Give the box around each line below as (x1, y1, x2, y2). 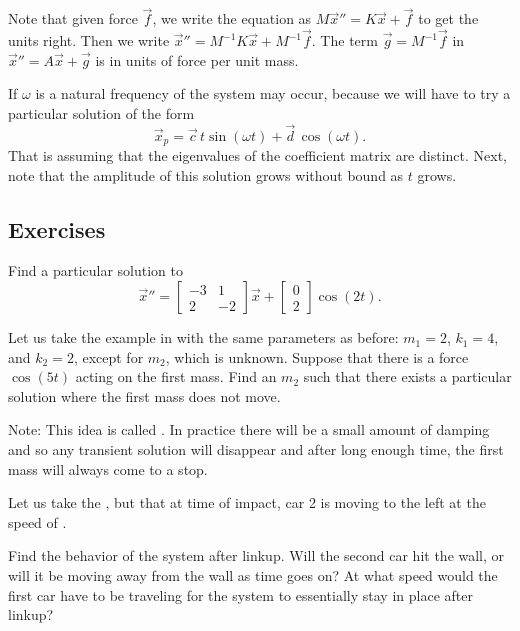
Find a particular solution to (8, 260, 183, 281)
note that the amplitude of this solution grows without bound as (8, 164, 404, 185)
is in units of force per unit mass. (95, 49, 299, 70)
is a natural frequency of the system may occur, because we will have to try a (35, 83, 511, 104)
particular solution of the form (8, 102, 195, 123)
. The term (311, 30, 378, 51)
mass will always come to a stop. (8, 458, 208, 479)
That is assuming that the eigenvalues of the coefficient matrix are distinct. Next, (8, 145, 507, 166)
